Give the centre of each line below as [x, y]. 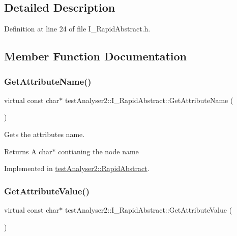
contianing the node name [98, 151]
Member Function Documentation [96, 56]
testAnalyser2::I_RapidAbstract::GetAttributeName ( [149, 100]
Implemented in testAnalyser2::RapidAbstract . [77, 168]
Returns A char [28, 151]
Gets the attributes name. [45, 134]
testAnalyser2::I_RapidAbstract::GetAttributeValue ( [149, 209]
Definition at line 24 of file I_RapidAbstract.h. [77, 29]
